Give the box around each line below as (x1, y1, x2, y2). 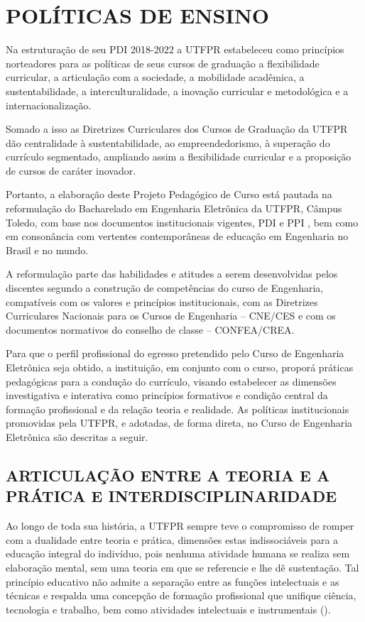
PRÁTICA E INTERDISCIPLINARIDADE (6, 485, 337, 507)
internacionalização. (6, 97, 92, 112)
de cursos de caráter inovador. (6, 163, 136, 178)
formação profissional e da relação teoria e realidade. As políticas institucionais (6, 401, 349, 416)
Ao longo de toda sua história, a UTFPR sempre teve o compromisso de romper (6, 518, 354, 533)
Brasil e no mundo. (6, 242, 89, 257)
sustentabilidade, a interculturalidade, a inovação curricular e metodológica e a (6, 83, 349, 98)
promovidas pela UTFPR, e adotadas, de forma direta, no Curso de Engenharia (6, 415, 353, 430)
